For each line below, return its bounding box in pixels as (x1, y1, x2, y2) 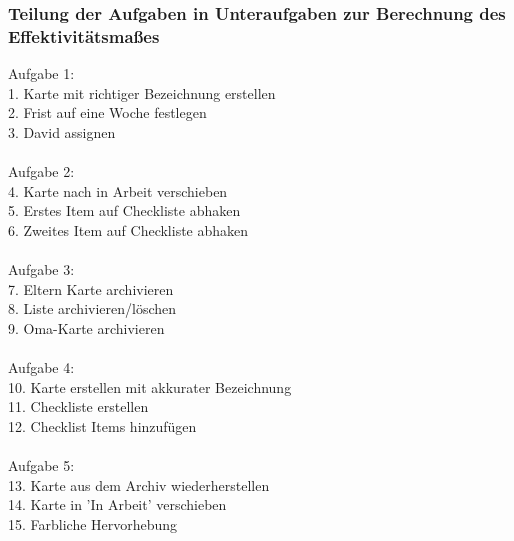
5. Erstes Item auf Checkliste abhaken (8, 200, 241, 221)
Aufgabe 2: (8, 161, 75, 182)
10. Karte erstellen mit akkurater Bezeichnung (8, 376, 292, 397)
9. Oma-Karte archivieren (8, 317, 165, 338)
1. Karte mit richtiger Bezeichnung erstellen (8, 82, 276, 103)
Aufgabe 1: (8, 63, 75, 84)
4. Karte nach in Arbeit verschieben (8, 180, 228, 201)
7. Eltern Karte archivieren (8, 278, 174, 299)
